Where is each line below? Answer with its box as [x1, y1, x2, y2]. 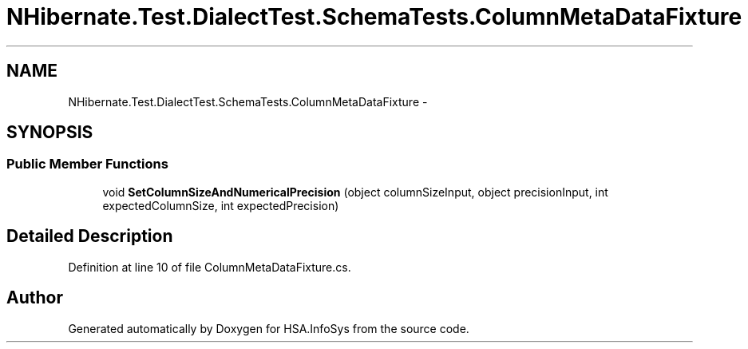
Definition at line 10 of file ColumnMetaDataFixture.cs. [68, 260, 351, 274]
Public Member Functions [6, 156, 168, 173]
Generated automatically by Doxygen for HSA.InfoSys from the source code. [68, 321, 469, 335]
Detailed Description [6, 226, 173, 247]
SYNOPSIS [6, 122, 93, 143]
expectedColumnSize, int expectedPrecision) [102, 198, 339, 212]
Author [6, 288, 63, 308]
